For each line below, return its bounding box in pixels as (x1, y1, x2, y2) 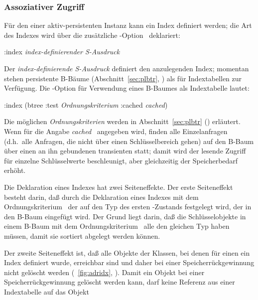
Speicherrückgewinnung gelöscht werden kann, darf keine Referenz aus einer (4, 277, 235, 287)
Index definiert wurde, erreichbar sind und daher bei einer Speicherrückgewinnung (4, 257, 255, 268)
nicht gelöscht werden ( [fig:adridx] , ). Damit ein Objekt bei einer (4, 267, 205, 277)
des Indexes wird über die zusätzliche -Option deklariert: (4, 29, 180, 40)
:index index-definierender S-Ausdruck (4, 46, 120, 57)
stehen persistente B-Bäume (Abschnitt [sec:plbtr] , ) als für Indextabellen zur (4, 73, 242, 83)
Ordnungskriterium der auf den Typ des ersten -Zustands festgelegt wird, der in (4, 201, 252, 212)
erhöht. (4, 165, 26, 175)
